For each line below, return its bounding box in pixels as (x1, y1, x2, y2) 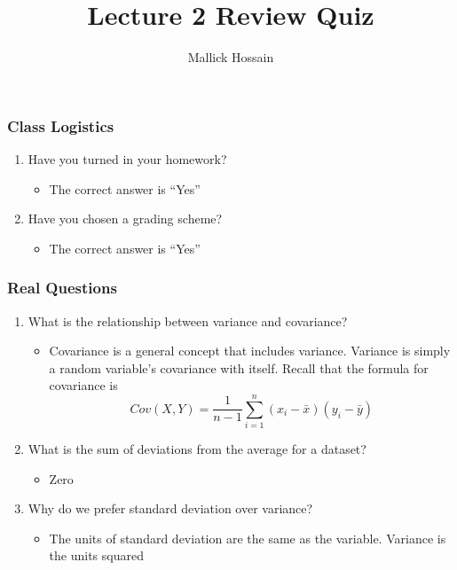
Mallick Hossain (187, 48, 274, 66)
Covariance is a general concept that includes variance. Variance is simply (49, 341, 451, 360)
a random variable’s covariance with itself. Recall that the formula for (49, 358, 429, 377)
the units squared (49, 546, 144, 565)
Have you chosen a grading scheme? (28, 209, 223, 228)
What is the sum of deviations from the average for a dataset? (28, 440, 366, 458)
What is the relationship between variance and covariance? (28, 311, 348, 330)
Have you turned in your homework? (28, 150, 227, 168)
